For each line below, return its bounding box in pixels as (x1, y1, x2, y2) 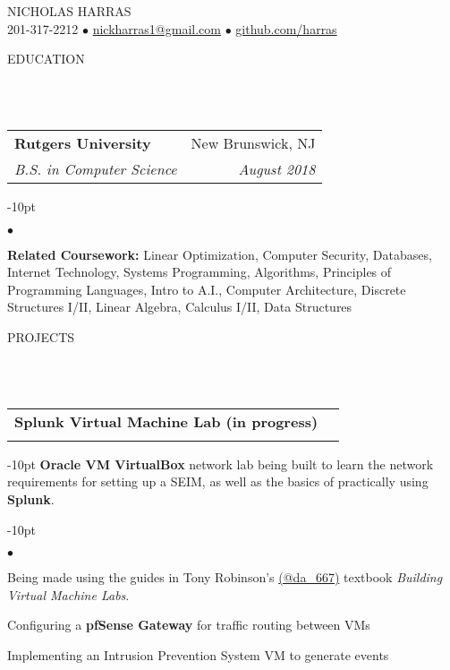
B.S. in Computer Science (14, 158, 177, 179)
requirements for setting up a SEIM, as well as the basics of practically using (7, 472, 429, 491)
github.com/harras (235, 19, 337, 38)
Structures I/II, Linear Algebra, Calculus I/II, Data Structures (7, 297, 352, 316)
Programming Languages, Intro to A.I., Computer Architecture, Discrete (7, 279, 406, 298)
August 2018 (238, 158, 316, 179)
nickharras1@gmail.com (92, 19, 221, 38)
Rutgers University (14, 132, 151, 153)
